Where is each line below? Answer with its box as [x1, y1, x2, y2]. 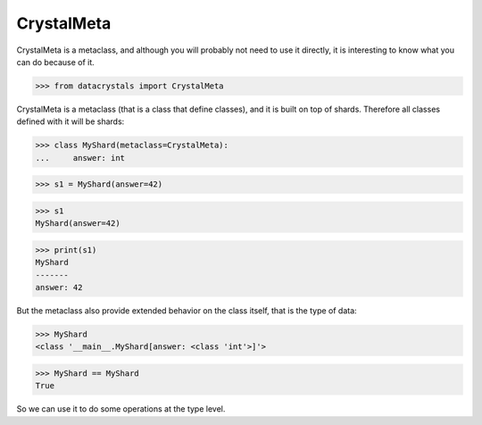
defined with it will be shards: [16, 116, 125, 127]
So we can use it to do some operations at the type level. [16, 404, 226, 414]
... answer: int [35, 153, 125, 162]
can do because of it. [16, 56, 96, 67]
